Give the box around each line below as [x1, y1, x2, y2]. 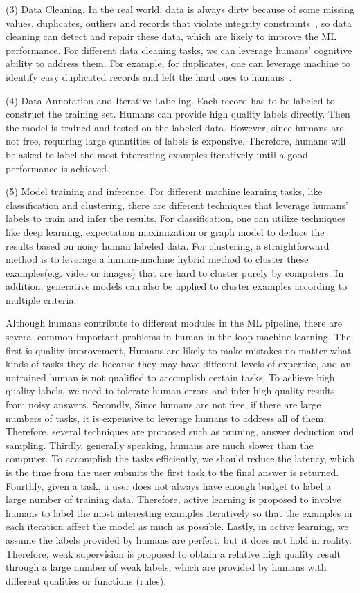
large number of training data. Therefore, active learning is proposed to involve [6, 492, 341, 507]
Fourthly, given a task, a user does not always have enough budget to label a [6, 478, 331, 493]
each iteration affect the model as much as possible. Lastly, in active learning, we [6, 519, 349, 533]
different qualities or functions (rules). [6, 573, 167, 587]
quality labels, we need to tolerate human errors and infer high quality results [6, 383, 335, 398]
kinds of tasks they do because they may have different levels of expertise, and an [6, 356, 352, 371]
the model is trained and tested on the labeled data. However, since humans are [6, 120, 344, 134]
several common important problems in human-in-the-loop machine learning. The [6, 329, 351, 344]
